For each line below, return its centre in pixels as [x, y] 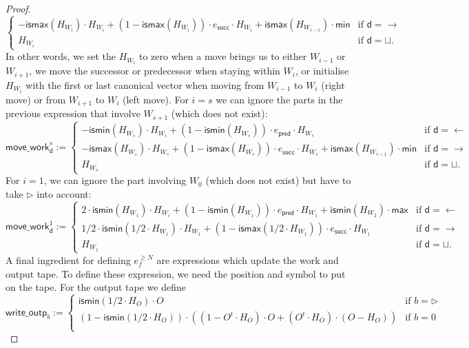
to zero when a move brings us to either [223, 56]
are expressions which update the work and [248, 259]
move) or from [36, 99]
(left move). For [156, 99]
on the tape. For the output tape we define [96, 287]
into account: [64, 193]
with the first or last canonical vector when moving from [145, 84]
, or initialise [322, 71]
